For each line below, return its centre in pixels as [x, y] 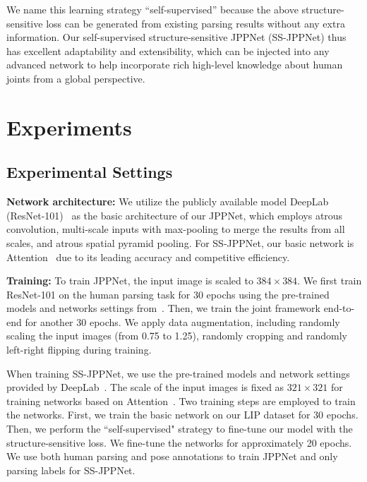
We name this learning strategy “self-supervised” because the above [152, 9]
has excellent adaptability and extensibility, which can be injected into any [168, 50]
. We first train [330, 281]
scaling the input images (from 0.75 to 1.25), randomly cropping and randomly [177, 336]
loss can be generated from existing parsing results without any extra [195, 23]
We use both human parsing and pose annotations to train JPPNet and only [172, 456]
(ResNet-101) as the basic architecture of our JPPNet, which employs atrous [175, 215]
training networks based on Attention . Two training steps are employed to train [181, 400]
